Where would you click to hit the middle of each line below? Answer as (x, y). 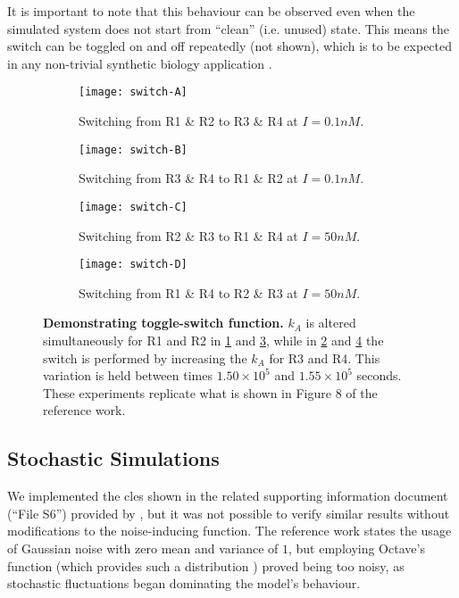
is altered (331, 323)
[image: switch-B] (133, 149)
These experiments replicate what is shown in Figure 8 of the (210, 392)
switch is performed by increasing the (145, 357)
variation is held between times (128, 375)
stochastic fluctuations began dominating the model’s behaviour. (184, 583)
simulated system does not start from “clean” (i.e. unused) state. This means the (228, 28)
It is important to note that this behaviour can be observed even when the (211, 11)
